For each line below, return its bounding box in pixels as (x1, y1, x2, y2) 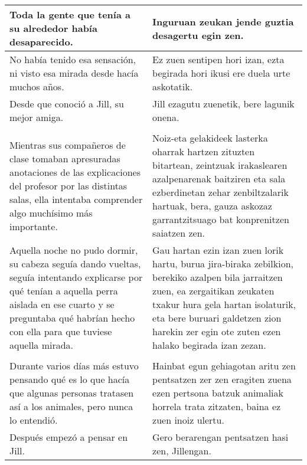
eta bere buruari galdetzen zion (152, 311, 282, 325)
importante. (9, 219, 58, 233)
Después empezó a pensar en (9, 430, 128, 444)
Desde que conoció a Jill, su (9, 97, 124, 110)
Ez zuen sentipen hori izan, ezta (152, 53, 285, 66)
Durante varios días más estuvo (9, 359, 139, 372)
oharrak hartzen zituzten (152, 145, 255, 158)
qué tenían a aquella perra (9, 284, 118, 297)
